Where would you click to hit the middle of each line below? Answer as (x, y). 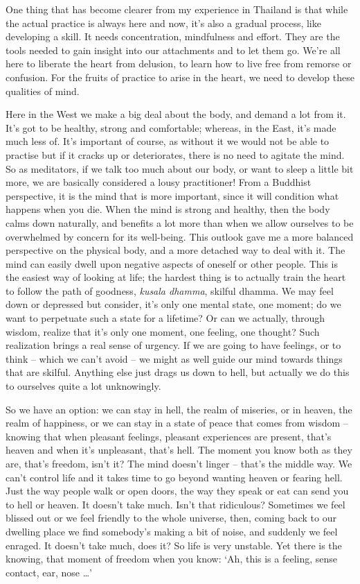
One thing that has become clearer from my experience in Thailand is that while (177, 9)
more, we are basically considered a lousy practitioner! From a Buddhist (159, 182)
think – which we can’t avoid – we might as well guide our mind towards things (174, 358)
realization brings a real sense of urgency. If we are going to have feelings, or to (173, 345)
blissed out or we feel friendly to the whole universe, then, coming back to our (171, 518)
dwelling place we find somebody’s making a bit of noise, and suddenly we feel (172, 531)
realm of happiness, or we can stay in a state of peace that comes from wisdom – (177, 423)
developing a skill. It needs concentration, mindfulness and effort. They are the (173, 36)
